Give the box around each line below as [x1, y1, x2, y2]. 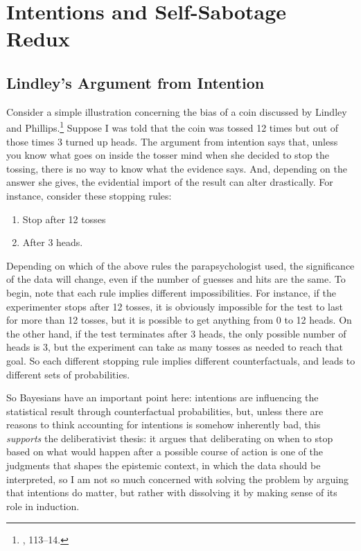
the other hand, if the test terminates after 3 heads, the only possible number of [6, 326, 346, 340]
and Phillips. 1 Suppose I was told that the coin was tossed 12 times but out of [6, 119, 339, 135]
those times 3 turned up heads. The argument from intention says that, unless [6, 134, 338, 148]
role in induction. [6, 498, 80, 513]
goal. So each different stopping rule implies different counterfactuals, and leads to [6, 353, 355, 367]
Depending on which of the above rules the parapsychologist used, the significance [6, 258, 355, 272]
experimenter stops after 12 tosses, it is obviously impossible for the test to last [6, 299, 343, 313]
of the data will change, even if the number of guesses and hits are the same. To [6, 272, 346, 286]
